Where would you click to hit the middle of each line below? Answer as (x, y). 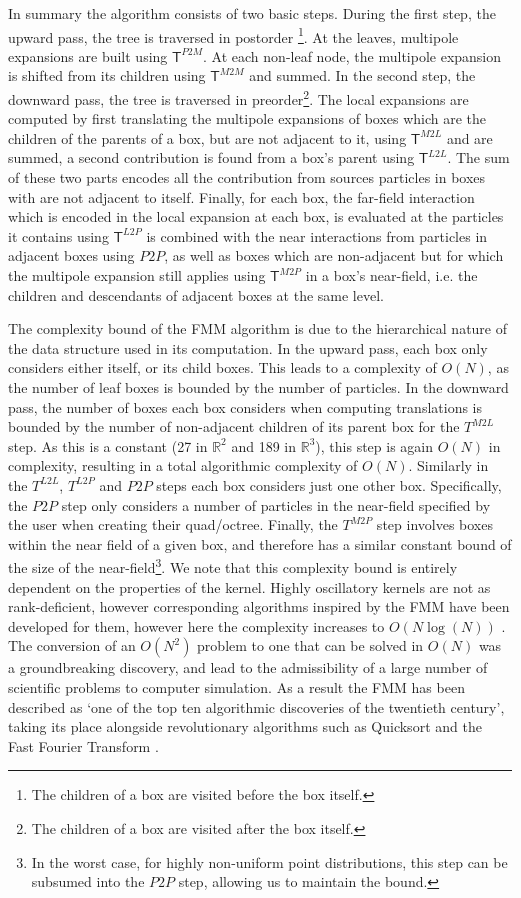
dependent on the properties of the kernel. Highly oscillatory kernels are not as (249, 586)
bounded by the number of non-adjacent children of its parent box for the (234, 426)
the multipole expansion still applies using (137, 275)
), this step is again (374, 445)
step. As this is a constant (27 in (108, 445)
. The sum (478, 157)
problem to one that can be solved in (310, 645)
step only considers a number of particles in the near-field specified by (276, 504)
